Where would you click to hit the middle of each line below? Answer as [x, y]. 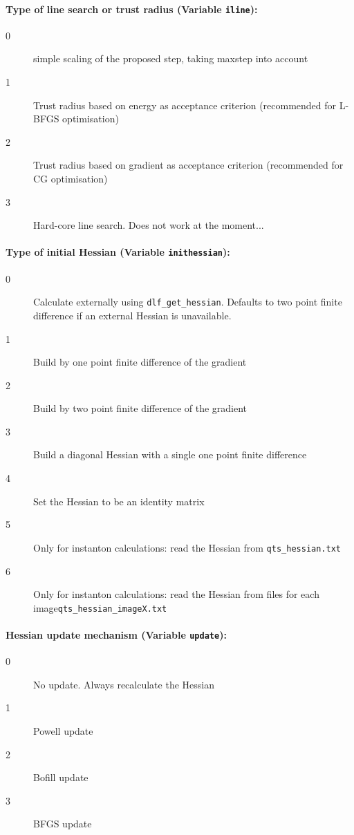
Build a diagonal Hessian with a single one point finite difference [170, 454]
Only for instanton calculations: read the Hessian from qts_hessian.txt [187, 547]
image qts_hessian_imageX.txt [100, 607]
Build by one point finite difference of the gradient [140, 362]
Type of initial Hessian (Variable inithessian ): [118, 252]
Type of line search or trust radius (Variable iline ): [132, 9]
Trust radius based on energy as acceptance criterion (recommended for [185, 105]
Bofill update [61, 777]
